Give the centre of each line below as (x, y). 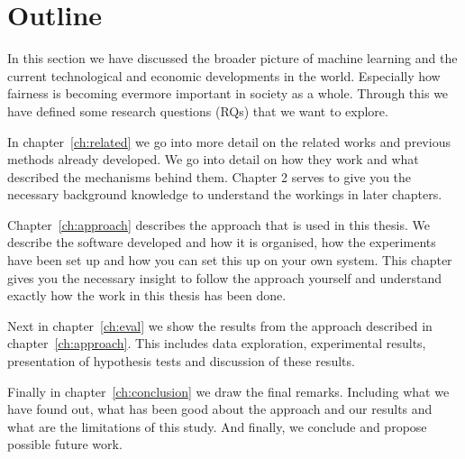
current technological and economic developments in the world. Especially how (224, 75)
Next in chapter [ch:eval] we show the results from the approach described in (220, 325)
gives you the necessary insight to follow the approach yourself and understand (225, 277)
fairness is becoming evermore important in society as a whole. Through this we (228, 93)
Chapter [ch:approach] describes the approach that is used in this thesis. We (219, 224)
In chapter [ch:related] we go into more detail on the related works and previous (229, 141)
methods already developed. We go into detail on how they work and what (213, 159)
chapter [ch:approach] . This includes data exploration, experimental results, (217, 343)
